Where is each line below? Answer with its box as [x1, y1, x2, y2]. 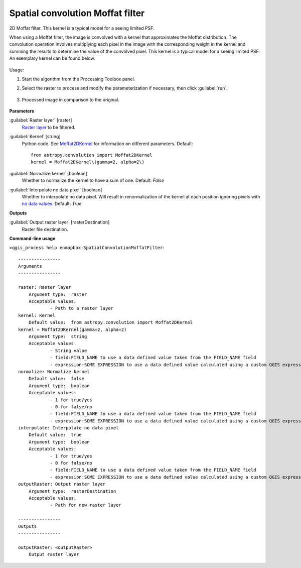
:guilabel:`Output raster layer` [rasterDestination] [9, 219, 110, 225]
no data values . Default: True [22, 201, 82, 207]
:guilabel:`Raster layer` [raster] [9, 117, 72, 123]
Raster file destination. [22, 226, 68, 232]
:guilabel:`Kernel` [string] [9, 134, 61, 140]
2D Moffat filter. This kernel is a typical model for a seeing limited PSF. [9, 25, 155, 31]
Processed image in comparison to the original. [22, 96, 120, 102]
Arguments [18, 264, 42, 269]
